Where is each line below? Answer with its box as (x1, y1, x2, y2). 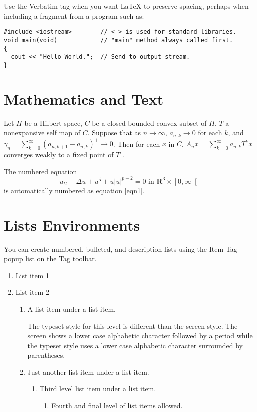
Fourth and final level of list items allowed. (51, 400, 183, 411)
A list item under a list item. (27, 303, 116, 314)
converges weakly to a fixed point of (4, 149, 114, 160)
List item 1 (15, 270, 49, 280)
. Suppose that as (87, 127, 141, 138)
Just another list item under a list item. (27, 366, 149, 377)
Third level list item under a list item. (39, 383, 156, 394)
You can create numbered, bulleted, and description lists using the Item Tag (4, 243, 237, 254)
